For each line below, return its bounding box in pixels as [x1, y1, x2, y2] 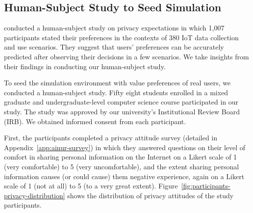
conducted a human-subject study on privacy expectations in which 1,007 [4, 23, 225, 33]
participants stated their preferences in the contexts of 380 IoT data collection [4, 32, 239, 42]
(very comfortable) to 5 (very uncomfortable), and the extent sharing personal [4, 161, 239, 171]
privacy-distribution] [4, 190, 65, 200]
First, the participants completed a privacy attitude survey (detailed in [4, 133, 217, 143]
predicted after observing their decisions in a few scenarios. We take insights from [4, 51, 249, 61]
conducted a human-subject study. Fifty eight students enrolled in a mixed [4, 87, 228, 97]
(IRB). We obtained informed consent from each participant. [4, 116, 186, 126]
